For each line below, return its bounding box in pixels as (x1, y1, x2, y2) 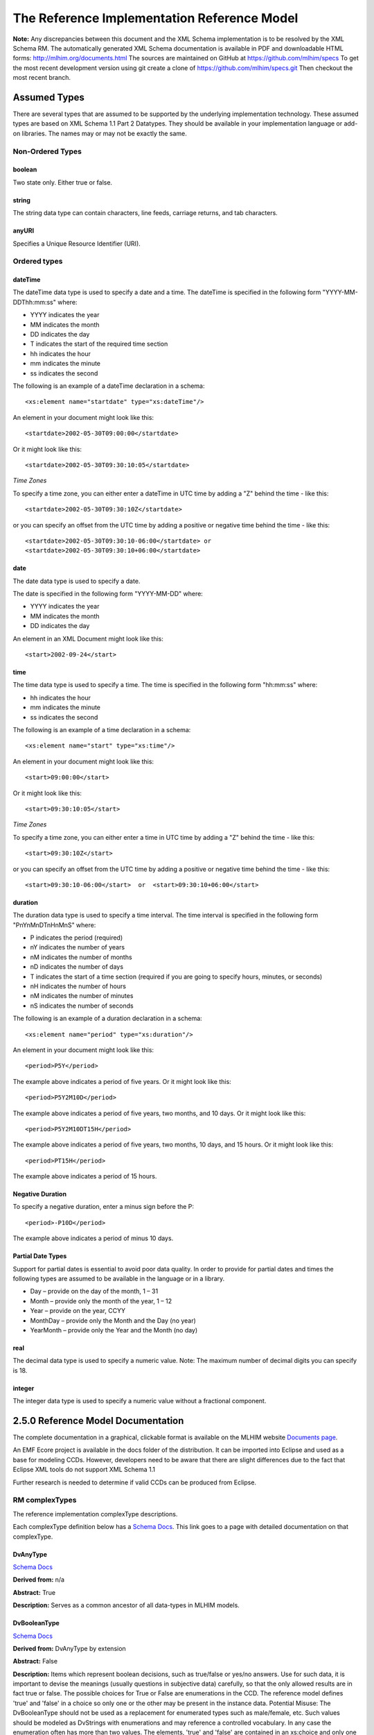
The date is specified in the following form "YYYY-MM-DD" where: (12, 590, 204, 598)
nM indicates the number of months (30, 953, 132, 961)
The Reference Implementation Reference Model (12, 10, 299, 26)
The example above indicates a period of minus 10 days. (12, 1234, 174, 1242)
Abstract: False (12, 1657, 58, 1666)
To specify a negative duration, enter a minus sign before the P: (12, 1203, 194, 1211)
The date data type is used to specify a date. (12, 577, 141, 585)
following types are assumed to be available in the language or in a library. (12, 1274, 225, 1283)
